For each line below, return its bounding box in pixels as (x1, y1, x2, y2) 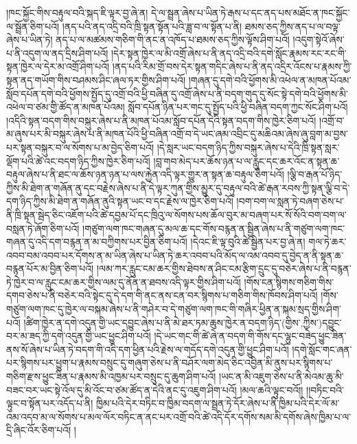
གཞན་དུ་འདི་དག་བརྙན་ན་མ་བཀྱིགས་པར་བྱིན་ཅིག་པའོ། (6, 234, 187, 249)
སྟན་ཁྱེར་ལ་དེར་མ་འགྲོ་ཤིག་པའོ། (6, 59, 110, 74)
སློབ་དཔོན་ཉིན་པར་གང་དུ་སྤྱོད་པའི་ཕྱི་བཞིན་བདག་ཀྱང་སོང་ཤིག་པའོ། (128, 100, 348, 114)
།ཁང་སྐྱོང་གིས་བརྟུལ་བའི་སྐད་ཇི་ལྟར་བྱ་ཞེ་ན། (6, 5, 148, 19)
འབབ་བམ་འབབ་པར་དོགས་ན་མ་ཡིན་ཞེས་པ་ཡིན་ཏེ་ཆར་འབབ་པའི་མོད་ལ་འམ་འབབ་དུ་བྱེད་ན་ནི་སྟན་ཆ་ (6, 247, 344, 262)
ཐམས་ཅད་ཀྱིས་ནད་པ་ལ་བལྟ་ (244, 19, 341, 33)
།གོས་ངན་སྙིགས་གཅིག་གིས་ (244, 274, 334, 289)
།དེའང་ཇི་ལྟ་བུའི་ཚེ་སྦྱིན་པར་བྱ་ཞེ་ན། (190, 234, 306, 249)
